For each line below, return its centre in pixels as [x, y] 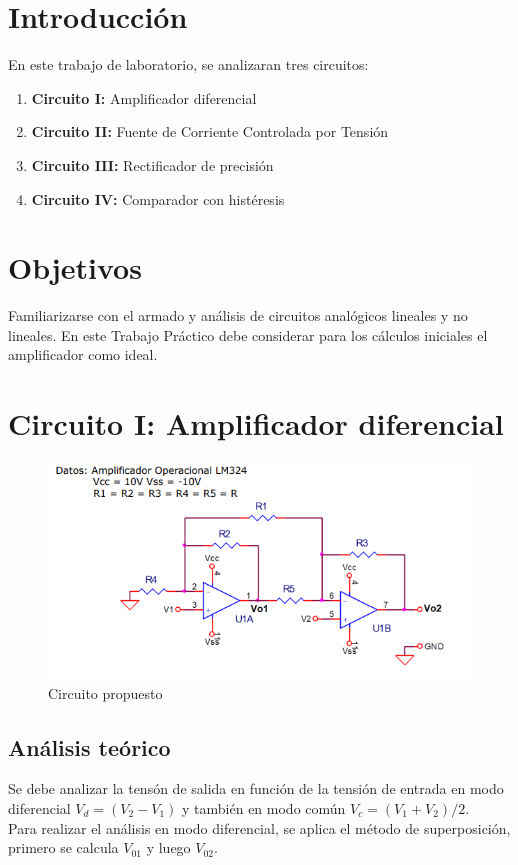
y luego [168, 847]
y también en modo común [264, 807]
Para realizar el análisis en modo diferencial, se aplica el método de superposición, [259, 827]
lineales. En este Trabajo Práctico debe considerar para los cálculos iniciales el [248, 334]
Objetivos [75, 267]
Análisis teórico [89, 746]
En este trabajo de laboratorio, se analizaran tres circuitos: [188, 64]
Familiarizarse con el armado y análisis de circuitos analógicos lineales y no [238, 315]
